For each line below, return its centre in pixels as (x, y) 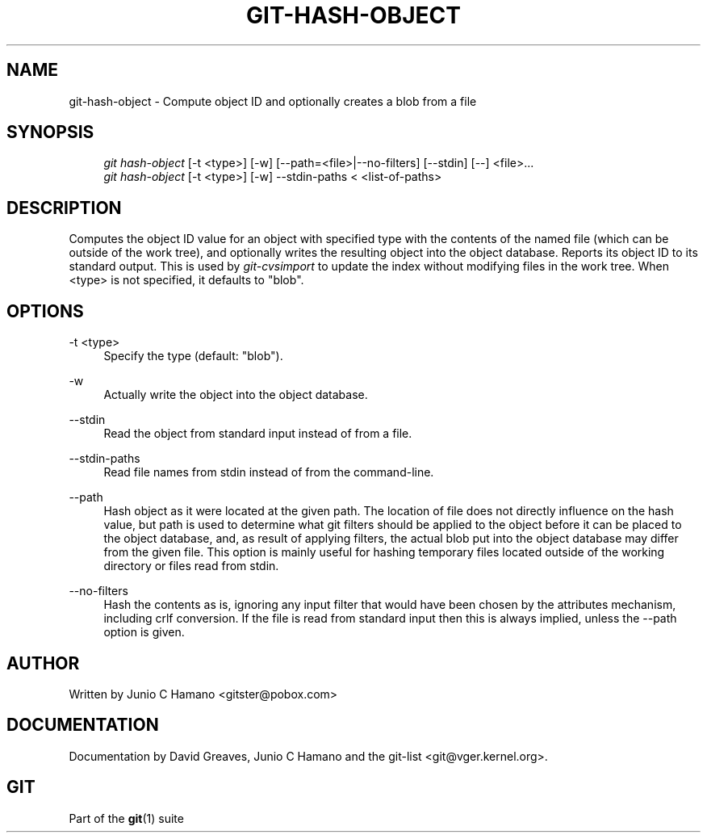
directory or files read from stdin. (191, 566)
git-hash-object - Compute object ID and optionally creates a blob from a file (273, 101)
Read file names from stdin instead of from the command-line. (269, 472)
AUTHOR (43, 663)
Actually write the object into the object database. (236, 395)
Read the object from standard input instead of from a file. (258, 434)
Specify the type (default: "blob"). (193, 356)
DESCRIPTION (64, 208)
